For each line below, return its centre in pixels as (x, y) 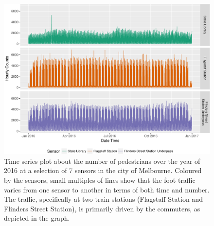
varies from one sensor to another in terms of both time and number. (107, 189)
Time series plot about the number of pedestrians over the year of (102, 161)
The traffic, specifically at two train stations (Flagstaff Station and (103, 199)
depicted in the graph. (37, 218)
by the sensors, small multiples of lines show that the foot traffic (100, 180)
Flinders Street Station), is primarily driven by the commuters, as (102, 208)
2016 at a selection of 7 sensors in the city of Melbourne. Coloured (103, 170)
